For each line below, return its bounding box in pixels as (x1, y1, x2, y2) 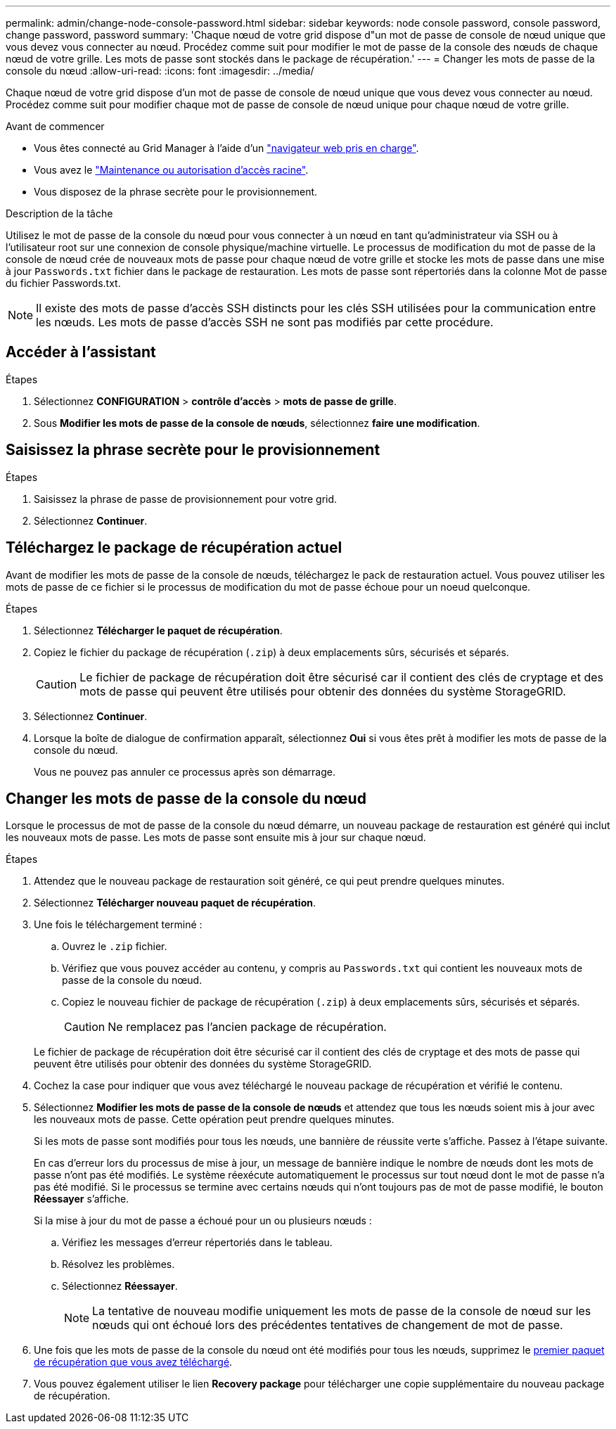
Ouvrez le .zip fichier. (62, 940, 167, 953)
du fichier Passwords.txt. (6, 277, 121, 289)
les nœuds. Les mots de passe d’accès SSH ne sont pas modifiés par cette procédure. (36, 315, 494, 329)
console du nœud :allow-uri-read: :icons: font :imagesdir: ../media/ (6, 65, 314, 77)
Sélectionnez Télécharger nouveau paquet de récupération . (34, 897, 316, 909)
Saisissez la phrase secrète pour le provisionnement (6, 441, 380, 459)
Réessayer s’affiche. (34, 1193, 129, 1205)
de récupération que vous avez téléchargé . (34, 1356, 233, 1369)
